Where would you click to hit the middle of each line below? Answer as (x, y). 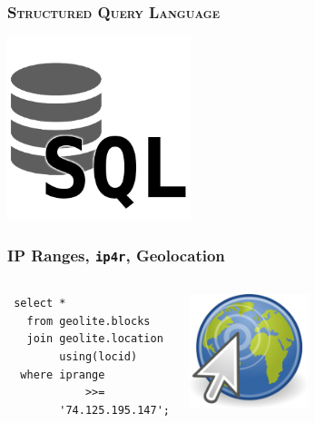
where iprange (63, 374)
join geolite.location (95, 339)
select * (40, 304)
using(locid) (98, 356)
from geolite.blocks (89, 321)
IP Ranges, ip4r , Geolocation (116, 256)
